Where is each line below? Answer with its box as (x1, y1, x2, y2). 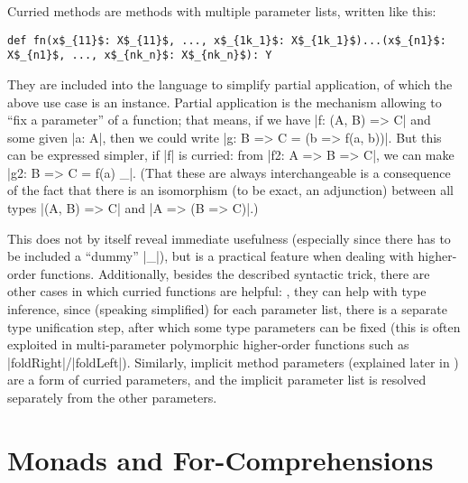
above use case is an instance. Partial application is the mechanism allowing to (7, 92, 442, 111)
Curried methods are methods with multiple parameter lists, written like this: (7, 2, 436, 20)
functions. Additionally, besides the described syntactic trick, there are (40, 264, 430, 283)
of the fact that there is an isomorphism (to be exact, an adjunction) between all (7, 181, 454, 200)
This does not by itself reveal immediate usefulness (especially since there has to (7, 228, 451, 247)
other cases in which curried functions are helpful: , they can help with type (7, 282, 427, 301)
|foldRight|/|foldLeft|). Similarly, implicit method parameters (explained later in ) (7, 352, 459, 371)
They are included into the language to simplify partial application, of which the (7, 74, 453, 93)
